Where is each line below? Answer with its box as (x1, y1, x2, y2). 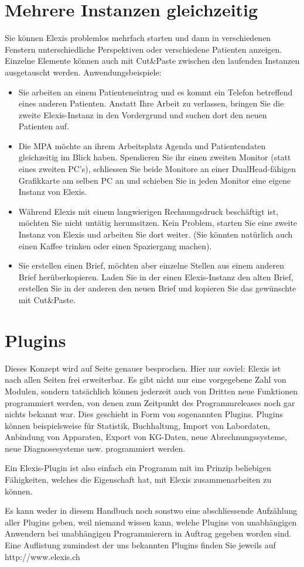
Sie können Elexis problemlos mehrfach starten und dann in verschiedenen (5, 32, 271, 44)
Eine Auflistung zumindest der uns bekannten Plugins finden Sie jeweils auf (5, 539, 276, 551)
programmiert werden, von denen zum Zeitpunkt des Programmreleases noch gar (5, 396, 295, 408)
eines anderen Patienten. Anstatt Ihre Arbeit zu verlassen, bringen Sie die (18, 97, 284, 109)
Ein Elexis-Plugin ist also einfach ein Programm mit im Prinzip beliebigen (5, 462, 271, 474)
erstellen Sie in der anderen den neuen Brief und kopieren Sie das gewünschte (18, 282, 296, 294)
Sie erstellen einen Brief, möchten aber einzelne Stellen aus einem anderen (18, 259, 284, 272)
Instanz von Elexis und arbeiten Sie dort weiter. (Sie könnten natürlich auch (18, 228, 293, 240)
